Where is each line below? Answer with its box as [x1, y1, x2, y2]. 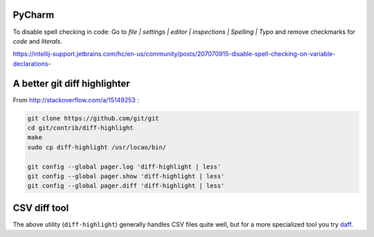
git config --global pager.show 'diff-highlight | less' [27, 172, 225, 180]
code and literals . [12, 37, 62, 45]
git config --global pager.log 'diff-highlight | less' [27, 162, 222, 171]
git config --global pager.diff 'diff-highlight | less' [27, 182, 225, 190]
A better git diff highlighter [12, 77, 131, 89]
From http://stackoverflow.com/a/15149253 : [12, 95, 139, 104]
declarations [12, 59, 48, 68]
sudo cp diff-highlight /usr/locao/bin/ [27, 143, 166, 151]
